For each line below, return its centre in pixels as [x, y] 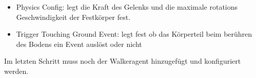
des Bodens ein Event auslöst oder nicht [79, 44]
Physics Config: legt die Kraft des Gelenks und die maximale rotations [127, 7]
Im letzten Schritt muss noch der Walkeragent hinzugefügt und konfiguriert [123, 61]
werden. [16, 71]
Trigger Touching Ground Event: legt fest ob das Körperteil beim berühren [134, 34]
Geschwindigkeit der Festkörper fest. [73, 17]
